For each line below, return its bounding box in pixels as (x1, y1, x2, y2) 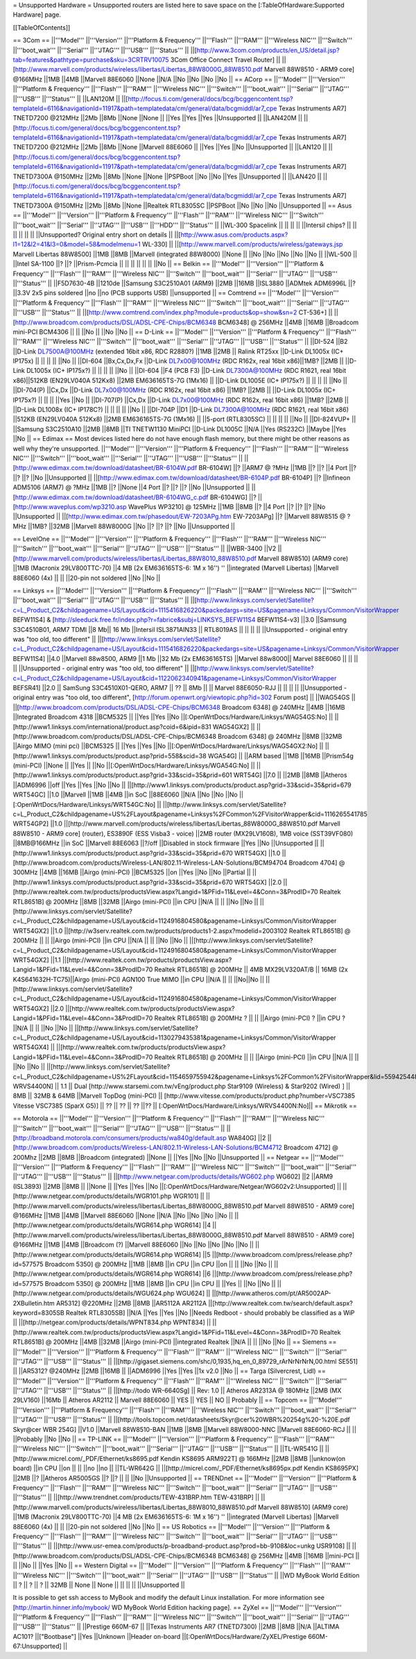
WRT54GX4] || (12, 1043, 55, 1051)
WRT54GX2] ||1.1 (12, 956, 62, 964)
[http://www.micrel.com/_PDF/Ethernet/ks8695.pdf (12, 1454, 159, 1462)
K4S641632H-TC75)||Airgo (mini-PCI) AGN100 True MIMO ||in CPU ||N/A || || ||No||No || (12, 975, 265, 983)
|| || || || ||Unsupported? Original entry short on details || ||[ (12, 230, 181, 239)
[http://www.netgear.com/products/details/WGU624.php (12, 1289, 175, 1298)
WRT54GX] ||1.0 (234, 849, 281, 857)
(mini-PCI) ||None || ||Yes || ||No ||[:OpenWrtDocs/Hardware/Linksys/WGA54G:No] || (12, 761, 256, 770)
